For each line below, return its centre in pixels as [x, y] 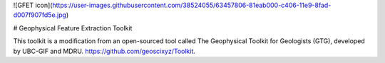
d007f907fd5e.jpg [40, 15]
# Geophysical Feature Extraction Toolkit [73, 28]
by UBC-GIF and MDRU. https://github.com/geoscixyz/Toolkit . [104, 51]
